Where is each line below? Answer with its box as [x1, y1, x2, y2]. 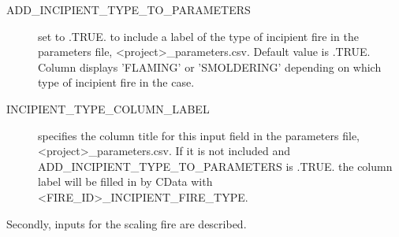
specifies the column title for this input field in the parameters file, [38, 127, 360, 143]
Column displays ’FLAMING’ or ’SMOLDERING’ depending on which [38, 58, 382, 75]
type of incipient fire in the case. [38, 74, 195, 91]
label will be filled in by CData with [38, 173, 213, 190]
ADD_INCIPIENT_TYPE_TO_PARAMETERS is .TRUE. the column [38, 157, 393, 174]
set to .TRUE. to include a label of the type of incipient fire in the [38, 28, 359, 44]
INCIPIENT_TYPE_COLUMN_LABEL [6, 100, 210, 117]
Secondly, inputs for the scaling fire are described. [6, 215, 247, 231]
